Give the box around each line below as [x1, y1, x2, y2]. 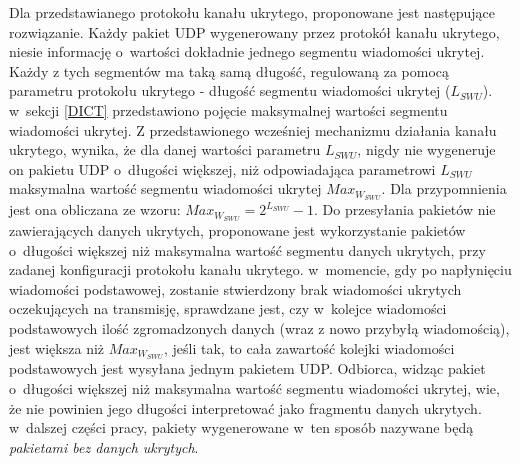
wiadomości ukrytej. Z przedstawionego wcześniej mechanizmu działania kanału [9, 119, 497, 140]
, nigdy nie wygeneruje [357, 139, 496, 160]
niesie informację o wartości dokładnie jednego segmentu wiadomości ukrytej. [9, 41, 485, 62]
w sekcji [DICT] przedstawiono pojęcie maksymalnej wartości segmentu [9, 99, 448, 120]
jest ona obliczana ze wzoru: [9, 199, 181, 220]
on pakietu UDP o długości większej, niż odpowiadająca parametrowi [9, 158, 436, 179]
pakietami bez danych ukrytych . [9, 436, 199, 457]
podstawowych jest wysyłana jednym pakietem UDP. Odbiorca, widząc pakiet [9, 358, 486, 379]
